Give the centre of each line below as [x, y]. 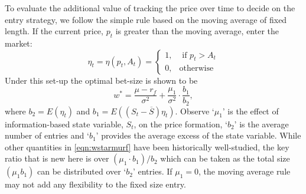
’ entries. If [152, 171]
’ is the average [261, 124]
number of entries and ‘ [47, 135]
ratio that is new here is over [57, 158]
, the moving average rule [245, 171]
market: [19, 43]
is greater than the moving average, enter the [197, 31]
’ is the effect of [250, 111]
